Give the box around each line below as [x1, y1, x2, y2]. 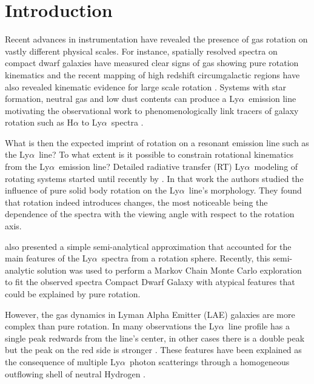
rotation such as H [5, 116, 73, 129]
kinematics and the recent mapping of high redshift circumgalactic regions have [5, 68, 300, 81]
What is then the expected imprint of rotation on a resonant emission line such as [5, 136, 309, 149]
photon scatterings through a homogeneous [130, 355, 290, 368]
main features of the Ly [5, 252, 92, 264]
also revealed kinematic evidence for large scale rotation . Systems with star [5, 80, 287, 93]
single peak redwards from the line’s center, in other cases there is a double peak [5, 331, 305, 344]
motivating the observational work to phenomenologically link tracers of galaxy [5, 104, 299, 116]
